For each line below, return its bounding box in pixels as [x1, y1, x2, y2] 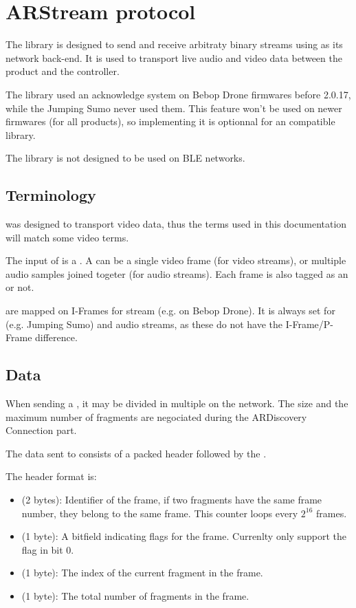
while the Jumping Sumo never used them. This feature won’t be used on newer [5, 100, 342, 115]
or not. [5, 280, 34, 294]
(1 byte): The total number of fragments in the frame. [21, 588, 249, 602]
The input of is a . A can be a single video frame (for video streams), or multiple [5, 253, 346, 268]
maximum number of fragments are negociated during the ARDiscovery [5, 409, 307, 424]
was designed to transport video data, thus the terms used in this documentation [5, 217, 347, 231]
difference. [35, 330, 78, 345]
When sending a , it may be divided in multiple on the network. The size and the [5, 396, 348, 411]
